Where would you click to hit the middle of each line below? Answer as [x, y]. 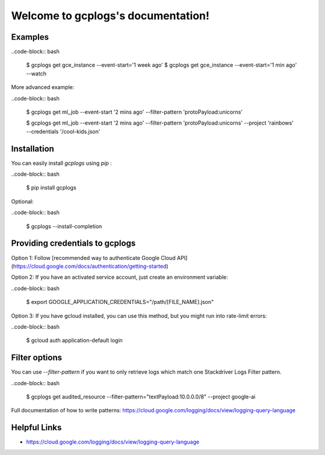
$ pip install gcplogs [51, 188]
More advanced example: [43, 87]
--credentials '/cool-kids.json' [63, 131]
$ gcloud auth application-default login [74, 341]
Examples [30, 37]
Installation [32, 148]
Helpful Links [36, 428]
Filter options [37, 358]
